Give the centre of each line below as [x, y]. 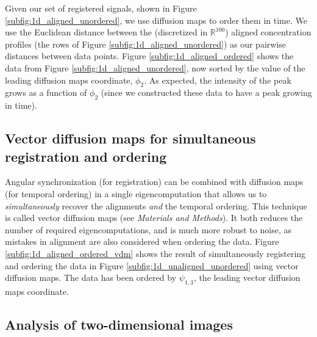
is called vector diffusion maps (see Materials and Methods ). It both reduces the [154, 218]
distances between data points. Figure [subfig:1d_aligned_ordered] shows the [149, 56]
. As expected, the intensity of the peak [218, 80]
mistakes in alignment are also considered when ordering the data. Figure [142, 241]
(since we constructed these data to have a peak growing [206, 92]
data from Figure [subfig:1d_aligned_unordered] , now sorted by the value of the [155, 67]
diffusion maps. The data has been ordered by [91, 277]
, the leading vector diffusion [247, 277]
